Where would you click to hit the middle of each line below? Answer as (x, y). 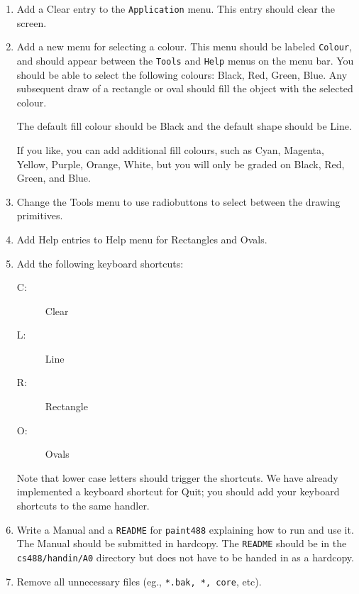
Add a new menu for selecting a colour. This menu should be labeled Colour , (184, 46)
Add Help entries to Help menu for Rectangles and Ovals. (142, 239)
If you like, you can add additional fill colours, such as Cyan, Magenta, (170, 149)
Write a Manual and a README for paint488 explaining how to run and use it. (185, 529)
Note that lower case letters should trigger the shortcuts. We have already (177, 477)
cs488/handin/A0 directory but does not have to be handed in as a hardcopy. (185, 557)
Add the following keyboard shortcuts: (100, 263)
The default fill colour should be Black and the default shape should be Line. (184, 126)
